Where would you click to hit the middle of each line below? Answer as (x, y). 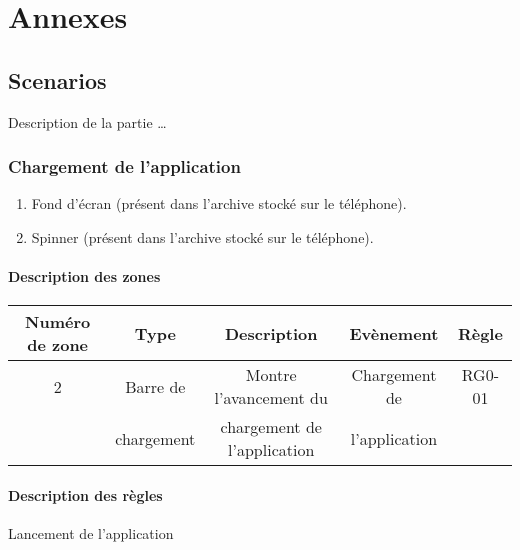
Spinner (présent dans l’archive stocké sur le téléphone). (202, 236)
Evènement (394, 333)
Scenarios (57, 79)
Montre (271, 375)
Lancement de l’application (91, 533)
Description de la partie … (87, 121)
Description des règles (85, 494)
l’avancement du (271, 398)
